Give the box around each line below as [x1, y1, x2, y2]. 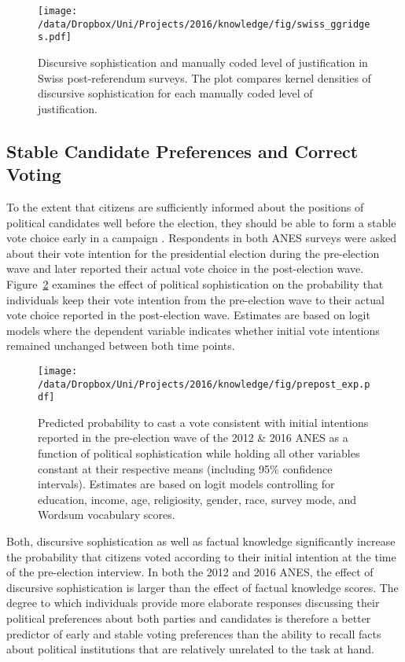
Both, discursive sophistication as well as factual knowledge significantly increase [6, 533, 396, 549]
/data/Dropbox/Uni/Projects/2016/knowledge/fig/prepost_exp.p [38, 378, 370, 390]
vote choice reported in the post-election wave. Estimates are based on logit [6, 307, 370, 323]
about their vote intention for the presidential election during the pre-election [6, 245, 380, 261]
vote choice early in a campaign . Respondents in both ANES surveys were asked [6, 230, 396, 246]
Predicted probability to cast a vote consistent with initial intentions [38, 414, 369, 430]
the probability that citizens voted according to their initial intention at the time [6, 548, 396, 565]
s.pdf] [38, 31, 72, 43]
